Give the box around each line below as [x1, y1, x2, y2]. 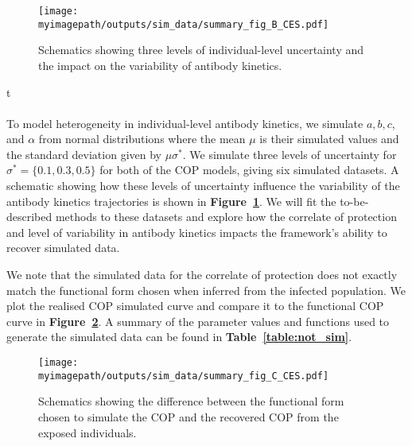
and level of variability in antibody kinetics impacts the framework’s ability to [6, 223, 387, 240]
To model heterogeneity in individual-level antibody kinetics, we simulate [6, 114, 363, 131]
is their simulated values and [259, 130, 399, 147]
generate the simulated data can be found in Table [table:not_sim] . [6, 328, 352, 345]
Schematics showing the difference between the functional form [38, 393, 344, 409]
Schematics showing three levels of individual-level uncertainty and [38, 41, 364, 58]
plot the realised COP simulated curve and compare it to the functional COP [6, 297, 384, 314]
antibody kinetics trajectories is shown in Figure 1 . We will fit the [6, 192, 336, 209]
